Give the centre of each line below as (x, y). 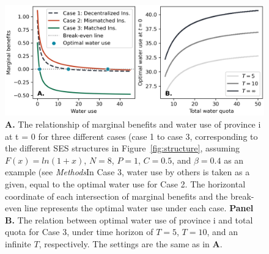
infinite (18, 243)
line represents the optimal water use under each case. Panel (139, 208)
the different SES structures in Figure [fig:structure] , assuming (123, 148)
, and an (222, 232)
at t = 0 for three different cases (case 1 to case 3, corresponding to (131, 136)
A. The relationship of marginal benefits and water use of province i (133, 124)
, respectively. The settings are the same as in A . (131, 243)
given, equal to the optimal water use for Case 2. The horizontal (125, 183)
